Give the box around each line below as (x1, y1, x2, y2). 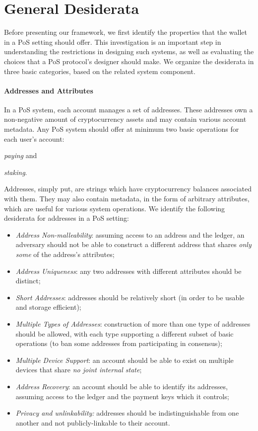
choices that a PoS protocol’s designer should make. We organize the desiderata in (4, 56, 254, 66)
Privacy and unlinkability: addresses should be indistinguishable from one (15, 408, 239, 418)
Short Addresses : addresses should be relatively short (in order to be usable (15, 292, 245, 302)
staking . (4, 167, 27, 177)
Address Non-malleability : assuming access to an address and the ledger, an (15, 229, 245, 240)
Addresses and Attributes (4, 85, 93, 95)
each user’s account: (4, 133, 64, 144)
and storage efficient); (15, 302, 81, 312)
